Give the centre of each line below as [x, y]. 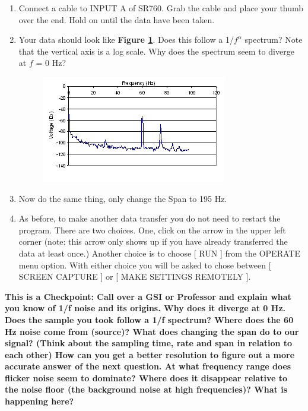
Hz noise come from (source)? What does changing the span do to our [152, 331]
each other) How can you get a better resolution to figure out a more [150, 354]
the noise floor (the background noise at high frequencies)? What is [146, 389]
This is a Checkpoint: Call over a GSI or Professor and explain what [148, 296]
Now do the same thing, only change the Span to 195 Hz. [123, 198]
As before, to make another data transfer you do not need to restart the [150, 218]
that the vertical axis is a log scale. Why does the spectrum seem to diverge [156, 51]
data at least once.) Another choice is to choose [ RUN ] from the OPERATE [159, 253]
